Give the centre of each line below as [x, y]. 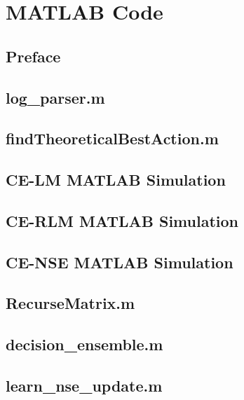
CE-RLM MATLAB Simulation [122, 220]
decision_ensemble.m [84, 344]
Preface [33, 56]
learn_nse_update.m [84, 386]
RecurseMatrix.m [70, 303]
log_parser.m [55, 97]
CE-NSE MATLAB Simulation [120, 262]
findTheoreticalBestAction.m [112, 138]
